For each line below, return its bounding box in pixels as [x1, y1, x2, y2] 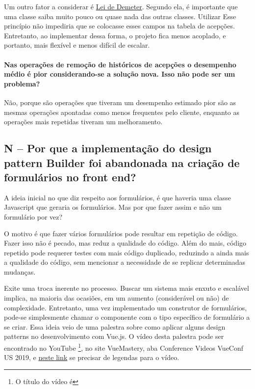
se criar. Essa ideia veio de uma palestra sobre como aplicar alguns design [4, 321, 226, 332]
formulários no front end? [4, 169, 136, 184]
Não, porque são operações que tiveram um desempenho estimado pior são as [4, 97, 236, 107]
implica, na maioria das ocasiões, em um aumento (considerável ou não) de [4, 293, 229, 303]
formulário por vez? [4, 211, 63, 222]
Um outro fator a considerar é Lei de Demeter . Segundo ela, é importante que [4, 1, 238, 11]
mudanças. [4, 266, 36, 277]
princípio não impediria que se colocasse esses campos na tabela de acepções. [4, 21, 235, 31]
